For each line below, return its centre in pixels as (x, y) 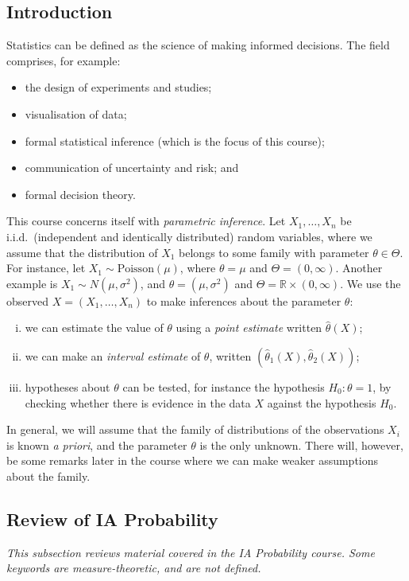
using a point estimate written (249, 328)
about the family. (48, 476)
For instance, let (46, 268)
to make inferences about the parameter (244, 300)
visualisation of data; (76, 113)
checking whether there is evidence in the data (138, 402)
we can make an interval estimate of (113, 355)
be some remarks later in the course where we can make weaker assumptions (193, 460)
